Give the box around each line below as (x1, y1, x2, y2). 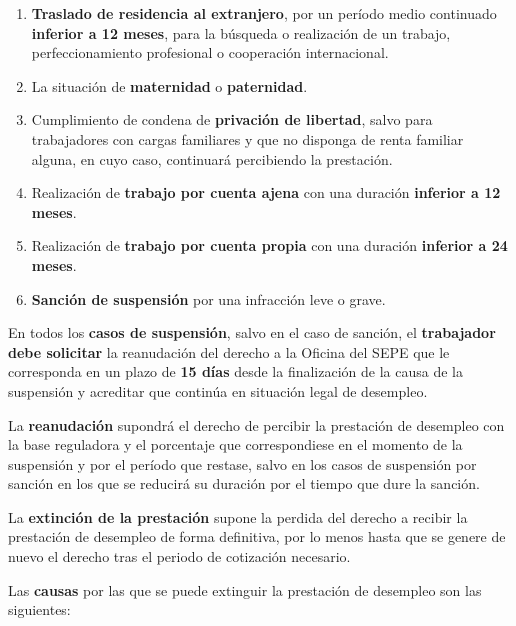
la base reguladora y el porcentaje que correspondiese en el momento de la (8, 434, 463, 455)
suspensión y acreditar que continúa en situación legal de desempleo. (8, 380, 428, 401)
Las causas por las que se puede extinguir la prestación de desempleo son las (8, 579, 482, 600)
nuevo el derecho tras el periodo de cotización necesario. (8, 546, 351, 567)
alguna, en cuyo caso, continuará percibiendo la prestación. (31, 148, 393, 169)
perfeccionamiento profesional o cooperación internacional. (31, 42, 389, 63)
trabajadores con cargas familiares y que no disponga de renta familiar (31, 128, 464, 149)
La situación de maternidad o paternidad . (31, 75, 308, 96)
